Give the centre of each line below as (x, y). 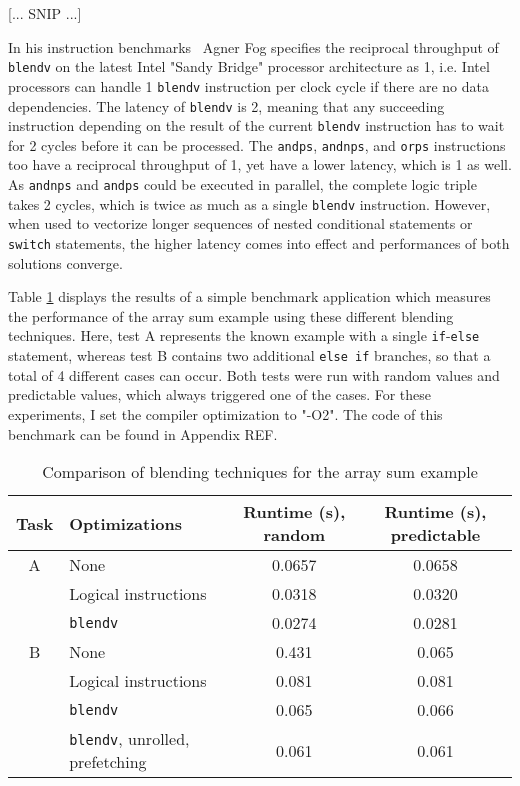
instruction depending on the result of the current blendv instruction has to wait (256, 125)
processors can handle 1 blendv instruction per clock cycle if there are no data (248, 85)
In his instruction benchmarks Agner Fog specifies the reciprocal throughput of (253, 46)
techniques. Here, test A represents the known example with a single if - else (244, 335)
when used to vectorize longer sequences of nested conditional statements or (240, 223)
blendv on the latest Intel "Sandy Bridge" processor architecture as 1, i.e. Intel (249, 66)
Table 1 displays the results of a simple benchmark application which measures (249, 296)
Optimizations (125, 523)
